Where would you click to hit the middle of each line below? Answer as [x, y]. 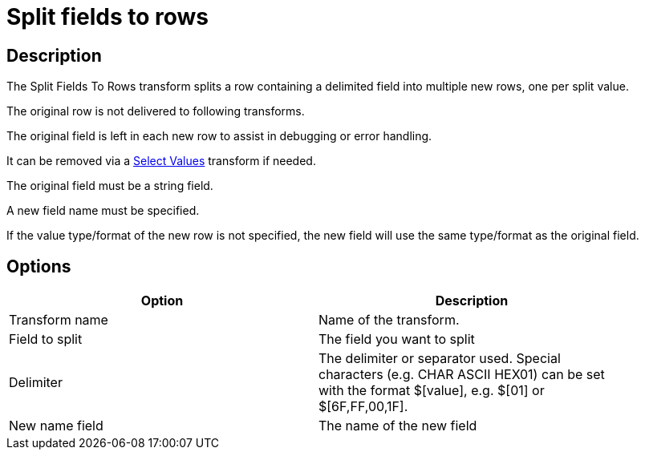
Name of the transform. [389, 320]
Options [39, 266]
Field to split [46, 339]
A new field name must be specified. [103, 211]
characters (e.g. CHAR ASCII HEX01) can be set [462, 375]
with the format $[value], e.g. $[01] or [432, 391]
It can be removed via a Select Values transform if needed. [161, 161]
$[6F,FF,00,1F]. [363, 407]
